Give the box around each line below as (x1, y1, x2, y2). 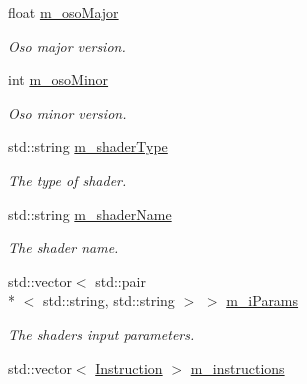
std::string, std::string (42, 290, 175, 311)
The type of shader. (8, 169, 127, 190)
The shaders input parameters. (8, 323, 195, 344)
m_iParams (226, 290, 299, 311)
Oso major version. (8, 35, 126, 56)
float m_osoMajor (8, 2, 119, 22)
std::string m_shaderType (8, 136, 168, 157)
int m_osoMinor (8, 69, 109, 90)
